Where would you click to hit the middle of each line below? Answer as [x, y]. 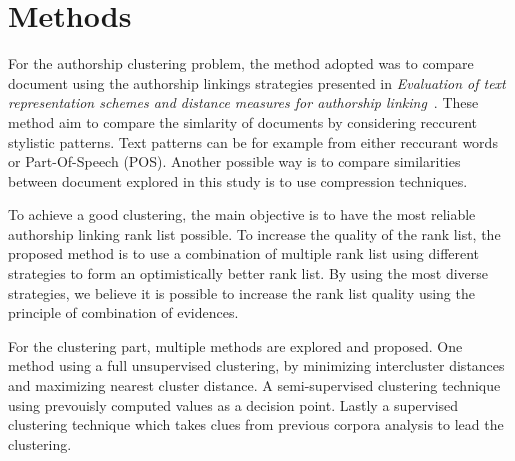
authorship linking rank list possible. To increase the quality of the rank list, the [254, 233]
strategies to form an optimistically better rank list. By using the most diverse [248, 273]
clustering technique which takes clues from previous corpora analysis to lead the [256, 424]
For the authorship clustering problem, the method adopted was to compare [241, 63]
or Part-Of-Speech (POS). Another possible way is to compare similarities [234, 161]
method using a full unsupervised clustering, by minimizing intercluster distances [256, 365]
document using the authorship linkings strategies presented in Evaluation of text [257, 82]
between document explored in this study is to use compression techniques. [238, 180]
